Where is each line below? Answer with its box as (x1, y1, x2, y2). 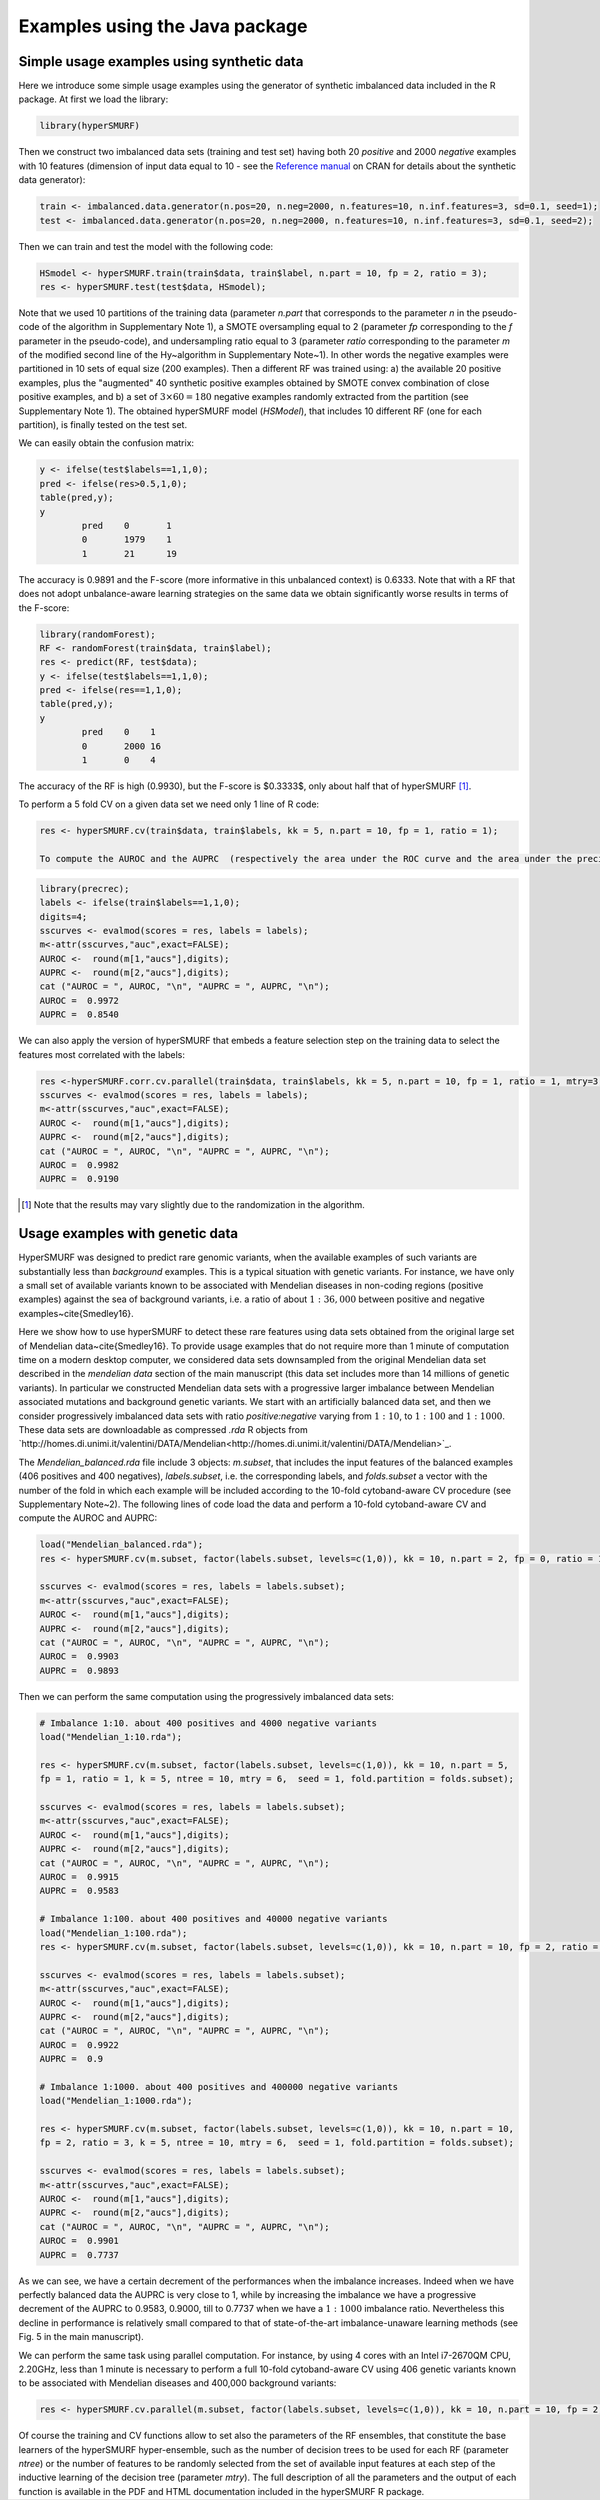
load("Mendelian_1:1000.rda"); (39, 2095, 194, 2107)
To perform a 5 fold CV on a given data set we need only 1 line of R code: (18, 798, 320, 810)
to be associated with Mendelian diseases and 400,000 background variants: (18, 2377, 337, 2389)
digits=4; (39, 911, 88, 922)
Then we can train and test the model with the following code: (18, 240, 274, 252)
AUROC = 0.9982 (39, 1159, 120, 1170)
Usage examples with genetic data (18, 1225, 239, 1242)
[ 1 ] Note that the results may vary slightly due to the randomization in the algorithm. (21, 1199, 365, 1211)
